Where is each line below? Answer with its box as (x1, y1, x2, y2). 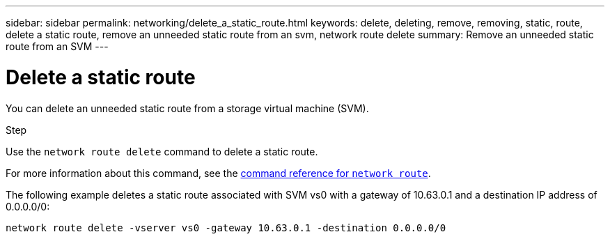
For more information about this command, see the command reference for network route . (6, 167, 431, 179)
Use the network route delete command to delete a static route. (6, 145, 318, 157)
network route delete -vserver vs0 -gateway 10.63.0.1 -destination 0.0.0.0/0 (6, 222, 446, 233)
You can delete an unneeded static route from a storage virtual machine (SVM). (6, 102, 369, 114)
